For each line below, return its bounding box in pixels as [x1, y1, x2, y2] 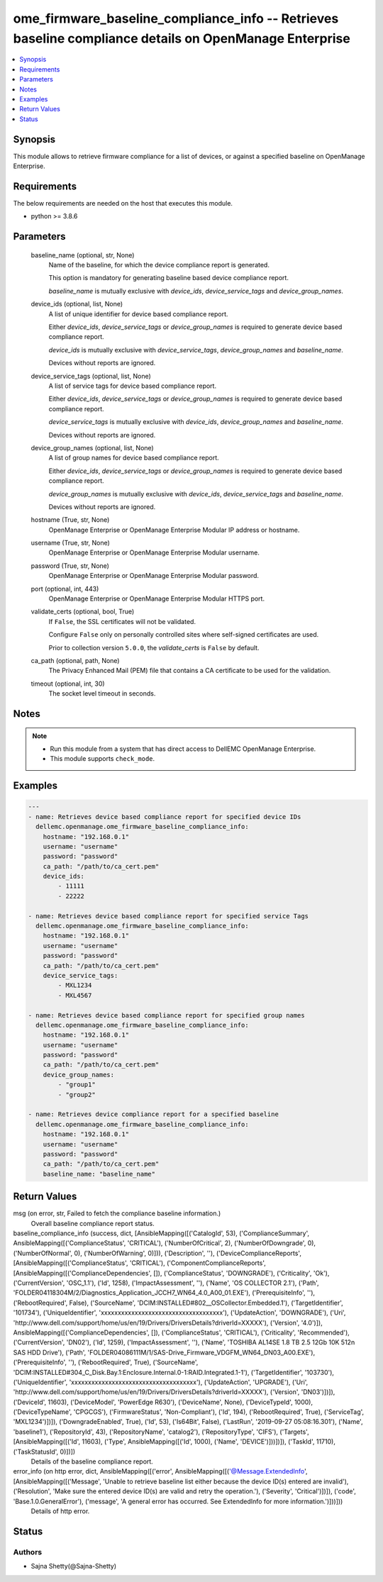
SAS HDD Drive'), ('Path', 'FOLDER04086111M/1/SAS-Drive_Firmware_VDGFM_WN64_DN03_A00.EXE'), [13, 1348, 316, 1357]
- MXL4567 [57, 991, 92, 999]
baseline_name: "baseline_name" [43, 1170, 156, 1178]
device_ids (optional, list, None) [30, 300, 123, 308]
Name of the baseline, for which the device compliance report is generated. [48, 261, 270, 269]
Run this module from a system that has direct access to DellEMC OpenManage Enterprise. [50, 745, 316, 753]
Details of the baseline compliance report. [30, 1457, 154, 1466]
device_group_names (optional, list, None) [30, 443, 154, 452]
